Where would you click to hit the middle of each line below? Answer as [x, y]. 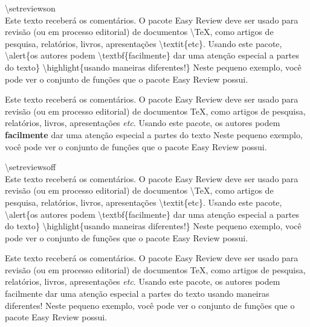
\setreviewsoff [31, 167]
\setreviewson [30, 8]
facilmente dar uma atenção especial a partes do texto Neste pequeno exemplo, [154, 134]
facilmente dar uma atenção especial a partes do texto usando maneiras [137, 294]
